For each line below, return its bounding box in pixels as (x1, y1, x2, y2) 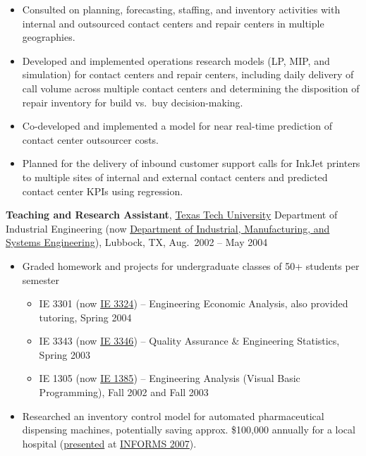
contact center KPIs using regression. (22, 183, 183, 198)
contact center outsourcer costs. (22, 132, 159, 147)
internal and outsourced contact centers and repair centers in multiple (22, 16, 324, 30)
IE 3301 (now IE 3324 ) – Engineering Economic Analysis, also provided (39, 296, 348, 311)
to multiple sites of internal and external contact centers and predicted (22, 169, 328, 184)
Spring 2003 (39, 347, 90, 362)
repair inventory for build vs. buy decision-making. (22, 94, 243, 109)
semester (22, 272, 60, 287)
